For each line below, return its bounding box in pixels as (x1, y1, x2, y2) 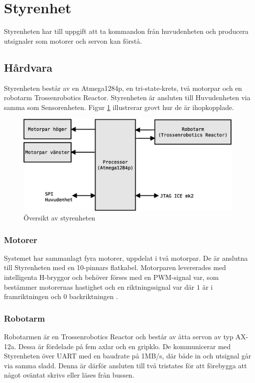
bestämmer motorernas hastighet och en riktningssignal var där (4, 281, 195, 292)
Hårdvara (4, 59, 52, 75)
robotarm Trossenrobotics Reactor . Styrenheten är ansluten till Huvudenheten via (4, 92, 251, 103)
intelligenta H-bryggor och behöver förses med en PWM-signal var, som (4, 272, 219, 282)
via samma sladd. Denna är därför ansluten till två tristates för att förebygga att (4, 360, 247, 370)
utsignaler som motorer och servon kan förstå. (4, 35, 142, 46)
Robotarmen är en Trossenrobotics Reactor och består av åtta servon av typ (4, 331, 233, 342)
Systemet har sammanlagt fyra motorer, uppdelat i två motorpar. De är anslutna (4, 252, 248, 263)
